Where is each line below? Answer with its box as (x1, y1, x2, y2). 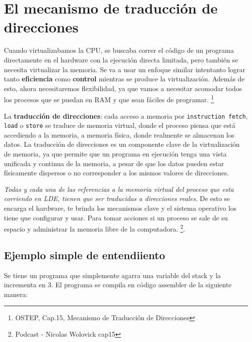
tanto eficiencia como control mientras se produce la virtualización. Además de (4, 74, 245, 84)
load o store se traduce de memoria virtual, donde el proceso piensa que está (4, 120, 236, 130)
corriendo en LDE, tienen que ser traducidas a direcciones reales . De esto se (4, 193, 230, 203)
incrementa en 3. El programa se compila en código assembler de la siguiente (4, 280, 232, 290)
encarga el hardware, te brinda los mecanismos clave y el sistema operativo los (4, 203, 236, 213)
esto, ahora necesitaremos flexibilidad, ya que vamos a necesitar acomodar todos (4, 83, 242, 93)
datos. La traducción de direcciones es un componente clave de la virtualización (4, 139, 240, 149)
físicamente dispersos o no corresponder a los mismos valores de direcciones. (4, 168, 229, 178)
